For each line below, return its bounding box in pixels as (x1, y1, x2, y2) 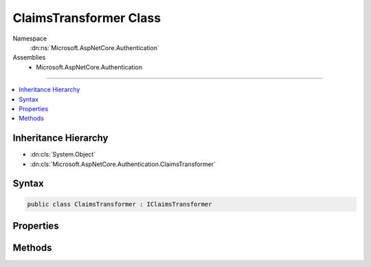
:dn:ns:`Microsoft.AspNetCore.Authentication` (30, 43, 159, 51)
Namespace (12, 34, 47, 43)
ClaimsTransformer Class (12, 10, 161, 25)
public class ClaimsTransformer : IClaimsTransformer (27, 200, 212, 208)
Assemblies (12, 54, 46, 62)
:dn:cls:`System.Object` (30, 150, 96, 159)
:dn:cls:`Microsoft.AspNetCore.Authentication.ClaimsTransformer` (30, 160, 216, 168)
